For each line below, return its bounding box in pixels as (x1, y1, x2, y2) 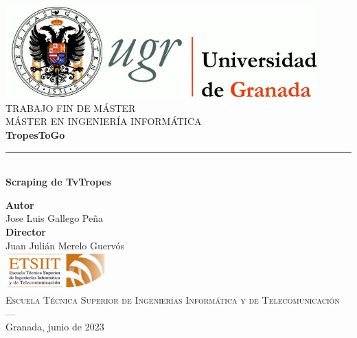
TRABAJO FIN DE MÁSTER (5, 100, 136, 115)
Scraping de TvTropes (5, 174, 112, 189)
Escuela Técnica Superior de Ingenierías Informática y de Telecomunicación (5, 292, 340, 306)
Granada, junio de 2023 (5, 319, 104, 334)
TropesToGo (5, 127, 65, 142)
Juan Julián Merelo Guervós (5, 238, 124, 252)
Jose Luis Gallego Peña (5, 211, 103, 225)
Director (5, 224, 46, 238)
